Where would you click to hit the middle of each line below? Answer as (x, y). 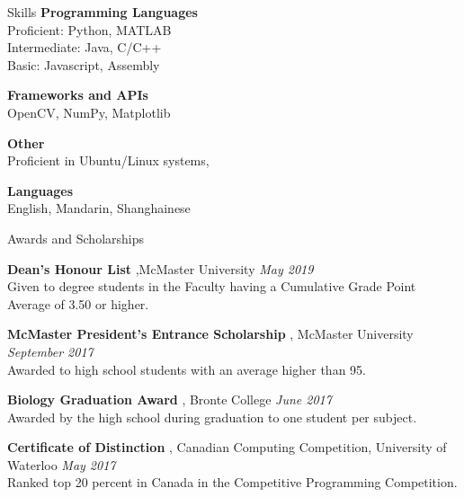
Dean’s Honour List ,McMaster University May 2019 (161, 268)
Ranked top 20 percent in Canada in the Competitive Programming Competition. (232, 482)
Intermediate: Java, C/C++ (85, 47)
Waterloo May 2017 (62, 464)
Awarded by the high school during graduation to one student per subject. (212, 417)
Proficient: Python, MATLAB (89, 29)
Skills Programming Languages (103, 12)
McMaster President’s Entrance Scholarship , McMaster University (210, 334)
